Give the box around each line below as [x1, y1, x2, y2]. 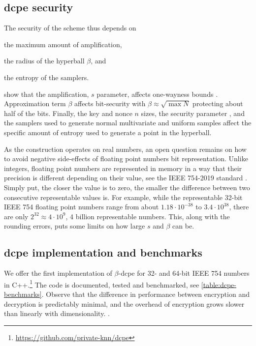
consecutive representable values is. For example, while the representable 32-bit [4, 192, 243, 202]
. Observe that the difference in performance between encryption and [41, 288, 250, 299]
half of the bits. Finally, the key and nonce [4, 108, 132, 118]
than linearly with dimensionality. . [4, 308, 110, 318]
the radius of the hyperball [4, 56, 85, 66]
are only [4, 211, 29, 221]
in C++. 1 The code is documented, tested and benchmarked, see [4, 278, 199, 289]
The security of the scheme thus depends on [4, 23, 136, 33]
